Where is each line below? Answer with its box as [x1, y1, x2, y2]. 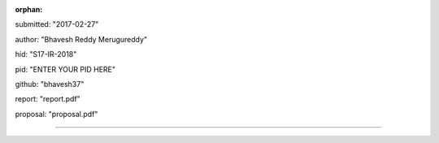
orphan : [15, 5, 43, 14]
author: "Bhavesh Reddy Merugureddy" [15, 34, 148, 44]
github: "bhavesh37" [15, 79, 85, 89]
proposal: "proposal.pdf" [15, 109, 98, 119]
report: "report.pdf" [15, 94, 80, 104]
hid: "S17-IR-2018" [15, 50, 77, 59]
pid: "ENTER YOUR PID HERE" [15, 64, 115, 74]
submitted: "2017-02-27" [15, 19, 99, 29]
